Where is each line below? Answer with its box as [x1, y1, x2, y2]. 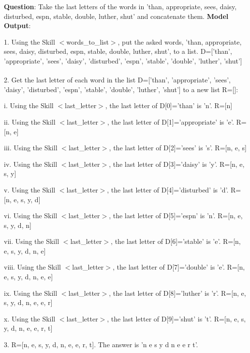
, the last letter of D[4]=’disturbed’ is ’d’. [107, 184, 229, 194]
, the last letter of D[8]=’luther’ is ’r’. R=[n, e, [109, 288, 246, 298]
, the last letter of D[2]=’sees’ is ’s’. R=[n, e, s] [109, 143, 247, 153]
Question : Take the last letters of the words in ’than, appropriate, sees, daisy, [4, 1, 237, 11]
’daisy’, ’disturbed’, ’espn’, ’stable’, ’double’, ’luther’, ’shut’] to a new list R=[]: [4, 84, 238, 94]
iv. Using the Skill [4, 159, 58, 169]
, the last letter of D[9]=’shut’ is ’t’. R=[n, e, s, [107, 313, 246, 323]
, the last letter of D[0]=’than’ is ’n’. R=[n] [105, 100, 233, 111]
